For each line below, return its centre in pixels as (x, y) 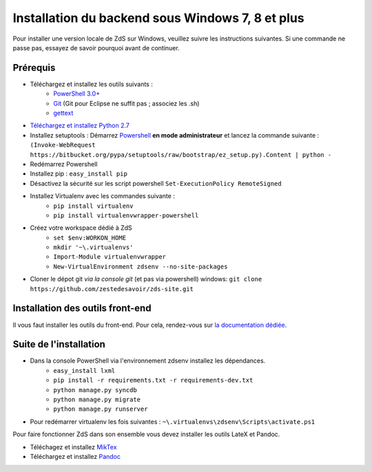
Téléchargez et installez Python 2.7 (80, 126)
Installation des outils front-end (82, 309)
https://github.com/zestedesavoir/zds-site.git (112, 289)
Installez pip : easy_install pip (79, 174)
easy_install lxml (84, 371)
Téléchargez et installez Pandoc (75, 456)
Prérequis (34, 68)
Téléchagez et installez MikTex (73, 447)
